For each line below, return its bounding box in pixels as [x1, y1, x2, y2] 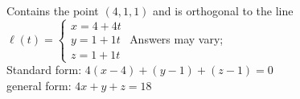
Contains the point [6, 2, 99, 19]
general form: [6, 76, 72, 93]
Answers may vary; [129, 30, 224, 47]
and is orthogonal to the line [153, 2, 294, 19]
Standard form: [6, 61, 82, 78]
